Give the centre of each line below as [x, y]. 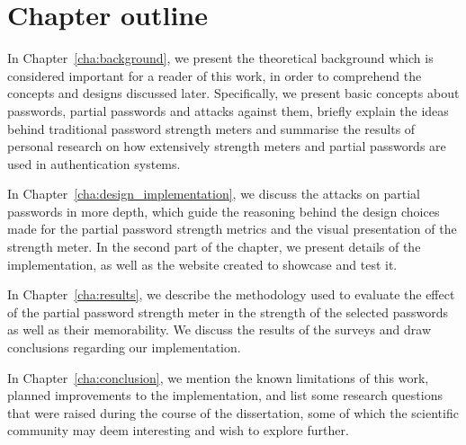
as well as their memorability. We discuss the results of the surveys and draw [220, 329]
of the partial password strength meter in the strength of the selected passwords [228, 311]
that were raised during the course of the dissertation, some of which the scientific [233, 412]
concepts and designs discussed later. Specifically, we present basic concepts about [233, 93]
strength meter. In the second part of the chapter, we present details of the [214, 247]
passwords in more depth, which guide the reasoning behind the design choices [224, 211]
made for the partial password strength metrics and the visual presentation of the [232, 229]
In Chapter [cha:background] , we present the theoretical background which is [220, 58]
